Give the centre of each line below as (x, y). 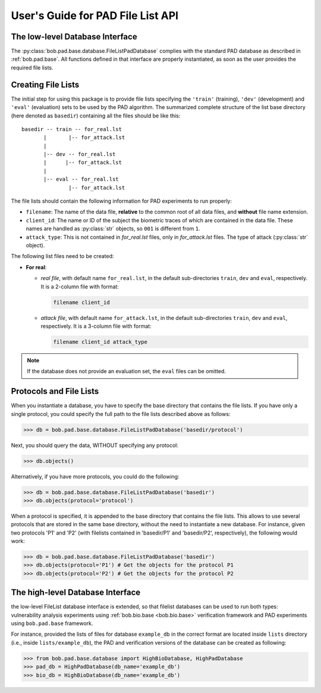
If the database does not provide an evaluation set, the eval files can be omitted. (126, 371)
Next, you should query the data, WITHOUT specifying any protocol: (95, 445)
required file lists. (32, 67)
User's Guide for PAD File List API (95, 15)
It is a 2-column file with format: (80, 287)
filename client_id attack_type (100, 342)
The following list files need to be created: (62, 256)
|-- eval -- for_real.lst (81, 179)
